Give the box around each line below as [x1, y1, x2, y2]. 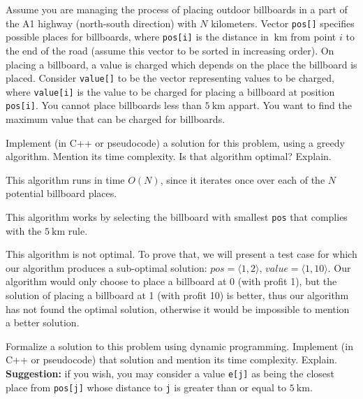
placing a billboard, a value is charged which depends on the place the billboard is [6, 57, 357, 71]
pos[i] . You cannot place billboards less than [6, 98, 202, 113]
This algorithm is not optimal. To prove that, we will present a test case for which [6, 247, 357, 261]
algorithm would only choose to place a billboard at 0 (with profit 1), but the [6, 274, 337, 289]
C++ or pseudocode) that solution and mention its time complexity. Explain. [6, 352, 337, 367]
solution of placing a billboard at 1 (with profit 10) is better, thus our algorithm [6, 288, 349, 303]
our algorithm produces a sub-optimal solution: [6, 260, 207, 275]
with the [6, 223, 42, 238]
